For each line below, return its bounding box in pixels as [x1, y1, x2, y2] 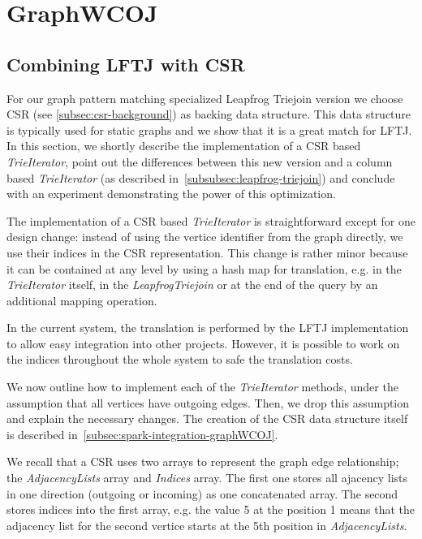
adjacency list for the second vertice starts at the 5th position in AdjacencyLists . [6, 516, 407, 533]
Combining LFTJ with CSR [6, 51, 245, 76]
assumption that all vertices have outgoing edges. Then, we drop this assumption [6, 394, 410, 411]
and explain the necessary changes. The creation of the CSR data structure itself [6, 410, 408, 427]
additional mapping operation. [6, 291, 157, 308]
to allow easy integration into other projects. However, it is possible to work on [6, 334, 400, 351]
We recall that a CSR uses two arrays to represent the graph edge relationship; [6, 453, 399, 470]
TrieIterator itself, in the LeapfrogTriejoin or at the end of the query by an [6, 276, 378, 293]
